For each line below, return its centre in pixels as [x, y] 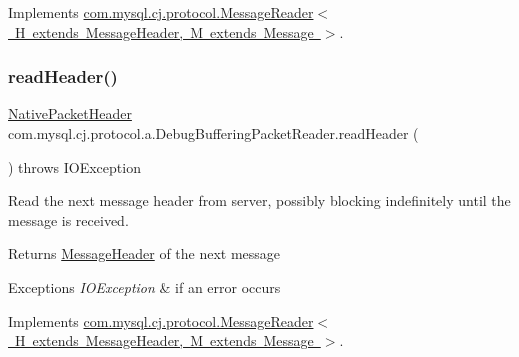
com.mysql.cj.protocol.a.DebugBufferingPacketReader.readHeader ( [213, 133]
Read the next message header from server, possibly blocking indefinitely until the [259, 200]
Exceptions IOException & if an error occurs [144, 286]
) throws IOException [74, 166]
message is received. [68, 219]
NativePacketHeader [70, 113]
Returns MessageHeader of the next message [144, 253]
